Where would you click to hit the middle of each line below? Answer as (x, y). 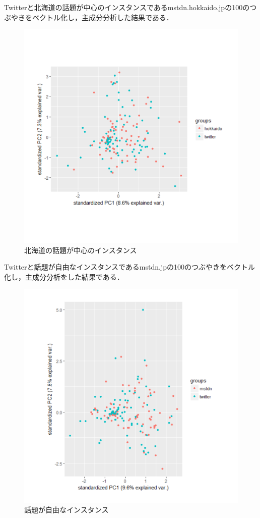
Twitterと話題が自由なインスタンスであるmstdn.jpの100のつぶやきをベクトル (129, 267)
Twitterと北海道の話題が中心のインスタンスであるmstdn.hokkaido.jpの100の (127, 7)
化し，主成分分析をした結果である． (64, 277)
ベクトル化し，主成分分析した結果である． (103, 17)
